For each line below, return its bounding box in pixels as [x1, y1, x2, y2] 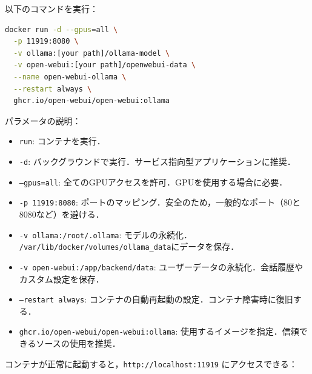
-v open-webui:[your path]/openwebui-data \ [13, 61, 196, 70]
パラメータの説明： [5, 114, 81, 127]
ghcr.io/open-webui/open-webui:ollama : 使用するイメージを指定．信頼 [19, 325, 299, 338]
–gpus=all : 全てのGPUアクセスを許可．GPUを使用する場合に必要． [19, 175, 288, 188]
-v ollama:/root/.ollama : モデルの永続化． [19, 228, 193, 241]
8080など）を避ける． [19, 207, 104, 220]
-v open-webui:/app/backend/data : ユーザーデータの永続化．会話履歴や [19, 260, 303, 273]
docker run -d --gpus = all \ [5, 25, 118, 34]
